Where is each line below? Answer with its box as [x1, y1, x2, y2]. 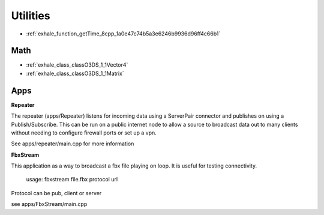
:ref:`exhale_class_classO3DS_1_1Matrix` [26, 70, 124, 77]
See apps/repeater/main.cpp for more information [11, 140, 134, 147]
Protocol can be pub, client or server [11, 189, 102, 196]
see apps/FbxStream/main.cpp [11, 201, 88, 208]
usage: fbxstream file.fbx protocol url [26, 176, 118, 183]
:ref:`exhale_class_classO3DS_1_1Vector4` [26, 61, 128, 68]
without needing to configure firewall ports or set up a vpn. [11, 129, 157, 136]
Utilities [11, 9, 50, 22]
